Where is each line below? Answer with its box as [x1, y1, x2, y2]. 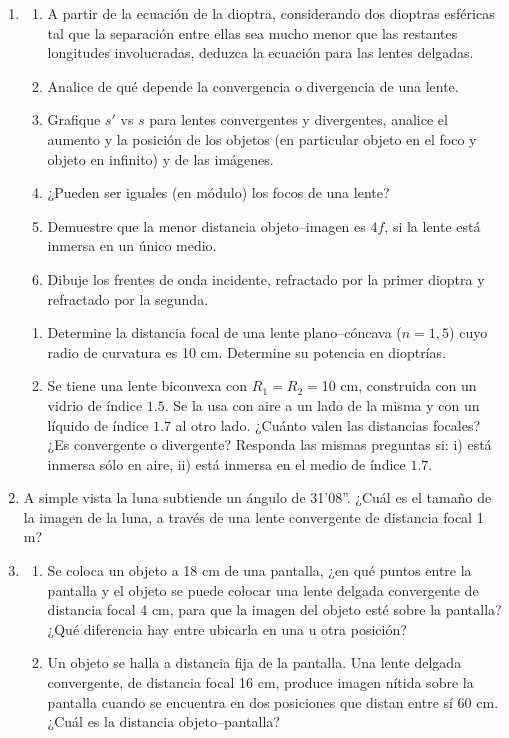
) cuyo [449, 322, 488, 343]
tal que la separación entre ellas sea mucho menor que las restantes [47, 22, 458, 43]
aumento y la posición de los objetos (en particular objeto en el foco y [47, 128, 477, 149]
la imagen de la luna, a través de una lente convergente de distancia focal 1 [23, 506, 484, 527]
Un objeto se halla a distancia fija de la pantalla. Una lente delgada [47, 652, 462, 673]
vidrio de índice [47, 394, 143, 415]
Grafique [47, 109, 101, 130]
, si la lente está [384, 215, 481, 236]
